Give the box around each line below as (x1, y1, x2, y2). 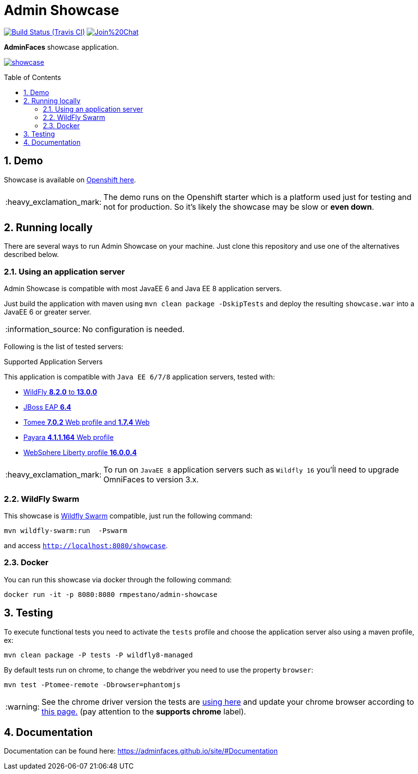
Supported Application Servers (4, 357, 103, 366)
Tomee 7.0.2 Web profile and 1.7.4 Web (23, 418, 150, 427)
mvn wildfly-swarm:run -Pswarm (4, 526, 127, 535)
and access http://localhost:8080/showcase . (4, 541, 168, 550)
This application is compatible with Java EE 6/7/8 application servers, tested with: (4, 373, 275, 381)
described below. (4, 250, 59, 259)
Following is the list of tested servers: (4, 342, 124, 351)
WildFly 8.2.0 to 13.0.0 (23, 388, 97, 397)
